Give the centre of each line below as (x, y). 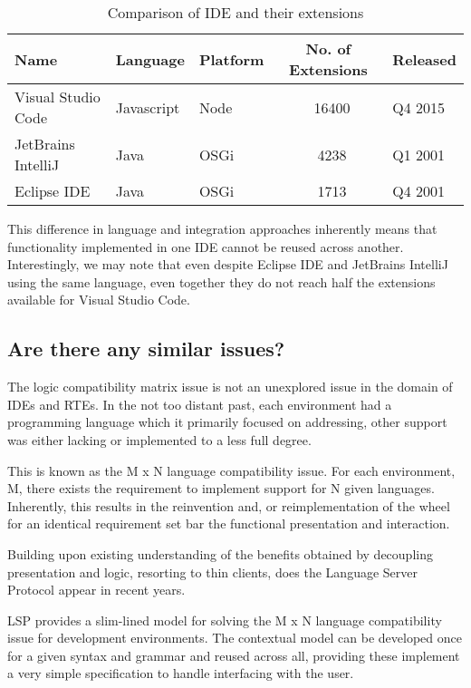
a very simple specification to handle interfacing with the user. (181, 673)
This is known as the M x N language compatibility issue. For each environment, (231, 470)
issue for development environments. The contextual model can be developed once (235, 638)
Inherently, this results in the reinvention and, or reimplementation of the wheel (229, 505)
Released (424, 59)
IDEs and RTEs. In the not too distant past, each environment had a (200, 404)
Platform (231, 59)
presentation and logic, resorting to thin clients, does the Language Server (212, 572)
